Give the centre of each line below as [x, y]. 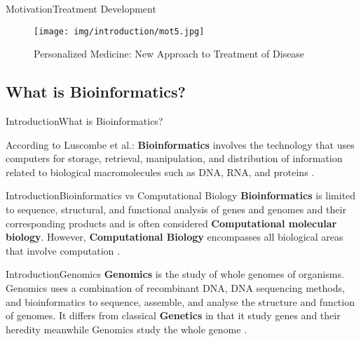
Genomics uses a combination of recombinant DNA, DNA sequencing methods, [175, 287]
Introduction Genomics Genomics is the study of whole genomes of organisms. [175, 274]
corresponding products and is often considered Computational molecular [171, 223]
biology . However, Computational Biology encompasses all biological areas [175, 237]
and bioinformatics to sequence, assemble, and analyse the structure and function [180, 301]
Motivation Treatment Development [81, 8]
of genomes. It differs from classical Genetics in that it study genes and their [173, 315]
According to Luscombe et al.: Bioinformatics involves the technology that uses [180, 144]
